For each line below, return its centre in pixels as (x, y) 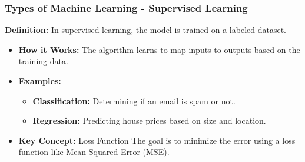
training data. (43, 61)
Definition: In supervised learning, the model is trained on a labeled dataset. (145, 30)
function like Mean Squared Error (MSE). (94, 152)
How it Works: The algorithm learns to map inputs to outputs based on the (159, 49)
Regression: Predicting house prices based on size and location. (149, 120)
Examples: (40, 81)
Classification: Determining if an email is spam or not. (134, 100)
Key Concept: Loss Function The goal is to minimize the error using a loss (157, 140)
